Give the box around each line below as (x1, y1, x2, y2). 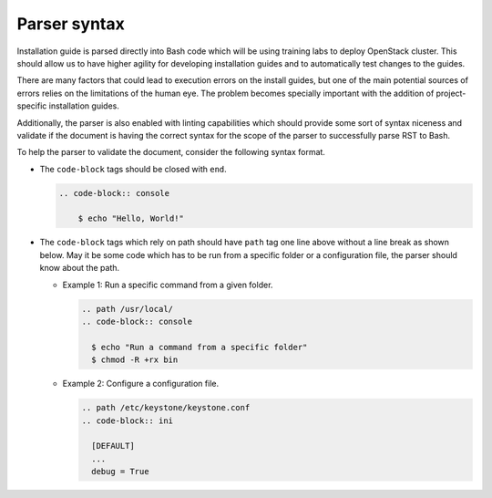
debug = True (91, 466, 149, 477)
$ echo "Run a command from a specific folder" (91, 342, 308, 352)
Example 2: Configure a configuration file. (62, 379, 219, 389)
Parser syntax (16, 14, 125, 34)
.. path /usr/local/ (81, 304, 173, 314)
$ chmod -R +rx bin (91, 355, 179, 365)
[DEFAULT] (91, 441, 136, 451)
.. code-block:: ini (81, 415, 173, 426)
